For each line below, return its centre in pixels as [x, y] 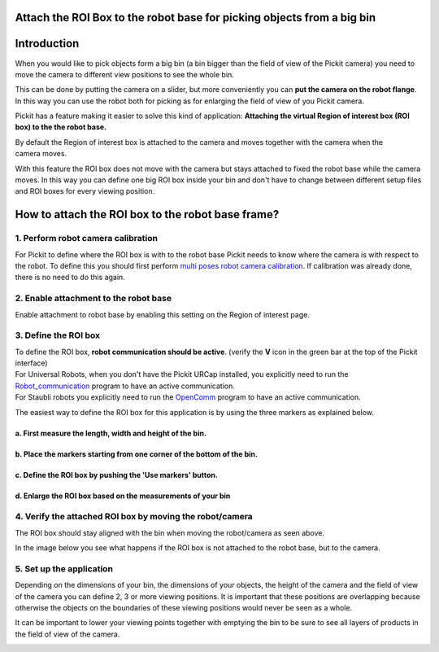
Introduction [47, 44]
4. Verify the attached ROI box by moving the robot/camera [134, 517]
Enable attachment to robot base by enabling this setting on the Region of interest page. [163, 314]
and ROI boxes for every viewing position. [85, 191]
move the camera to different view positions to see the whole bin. [125, 74]
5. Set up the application [64, 568]
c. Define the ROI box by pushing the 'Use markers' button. [117, 475]
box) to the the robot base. [61, 127]
